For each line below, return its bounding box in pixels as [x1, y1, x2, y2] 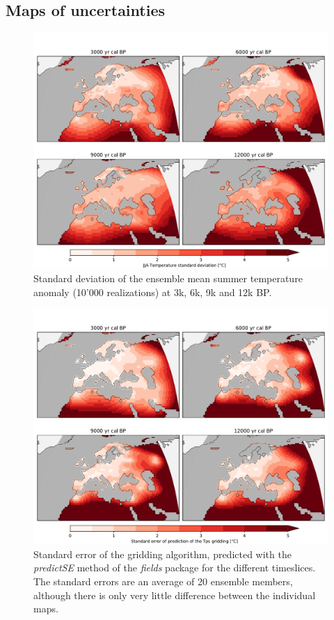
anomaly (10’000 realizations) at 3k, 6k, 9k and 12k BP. [33, 284, 272, 299]
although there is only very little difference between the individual [33, 587, 316, 602]
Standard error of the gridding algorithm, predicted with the [33, 546, 292, 561]
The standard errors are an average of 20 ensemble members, [33, 573, 293, 588]
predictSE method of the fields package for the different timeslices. [33, 560, 316, 575]
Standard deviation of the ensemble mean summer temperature [33, 270, 303, 285]
